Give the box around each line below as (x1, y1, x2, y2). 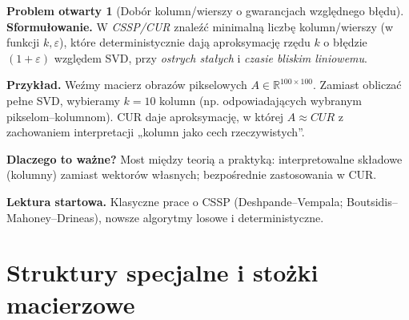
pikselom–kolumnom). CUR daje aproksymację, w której (6, 107, 284, 124)
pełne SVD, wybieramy (6, 91, 120, 108)
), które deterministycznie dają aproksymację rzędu (58, 34, 311, 51)
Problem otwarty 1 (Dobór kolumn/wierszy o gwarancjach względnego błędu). (6, 2, 404, 18)
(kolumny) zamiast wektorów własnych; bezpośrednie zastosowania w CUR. (6, 166, 377, 183)
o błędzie (323, 34, 367, 51)
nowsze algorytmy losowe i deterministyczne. (105, 209, 324, 225)
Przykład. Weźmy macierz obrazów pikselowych (6, 76, 247, 93)
